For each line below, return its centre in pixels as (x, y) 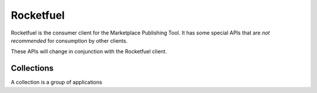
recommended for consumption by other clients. (69, 40)
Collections (32, 68)
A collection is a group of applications (57, 82)
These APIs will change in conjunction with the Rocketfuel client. (89, 51)
